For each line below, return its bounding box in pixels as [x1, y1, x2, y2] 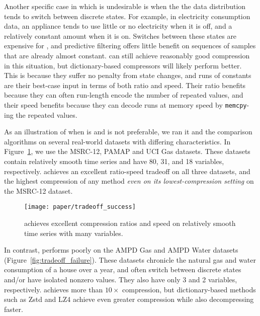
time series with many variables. [24, 227, 123, 238]
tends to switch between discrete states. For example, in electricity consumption [4, 11, 250, 21]
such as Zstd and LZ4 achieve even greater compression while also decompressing [4, 294, 254, 304]
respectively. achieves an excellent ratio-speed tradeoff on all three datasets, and [4, 166, 250, 176]
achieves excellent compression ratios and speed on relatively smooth [24, 218, 236, 228]
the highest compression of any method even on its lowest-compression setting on [4, 176, 254, 186]
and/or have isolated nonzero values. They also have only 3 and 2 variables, [4, 274, 237, 284]
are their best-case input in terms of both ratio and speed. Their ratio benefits [4, 80, 246, 90]
